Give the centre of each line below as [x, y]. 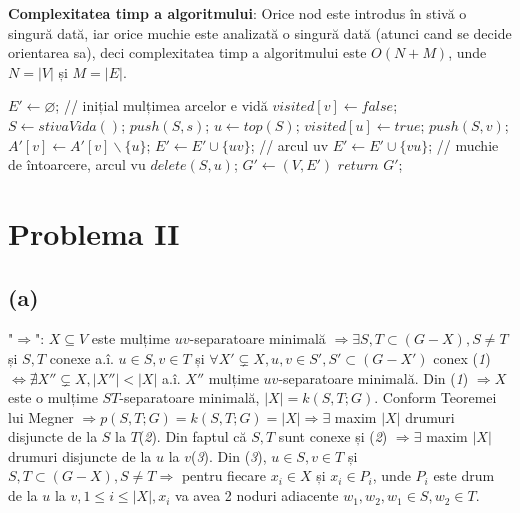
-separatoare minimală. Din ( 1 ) [373, 377]
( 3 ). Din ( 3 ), [228, 455]
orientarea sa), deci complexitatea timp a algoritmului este [187, 52]
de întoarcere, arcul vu [77, 164]
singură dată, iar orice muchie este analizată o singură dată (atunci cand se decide [260, 32]
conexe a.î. [81, 357]
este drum [464, 475]
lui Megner [41, 416]
